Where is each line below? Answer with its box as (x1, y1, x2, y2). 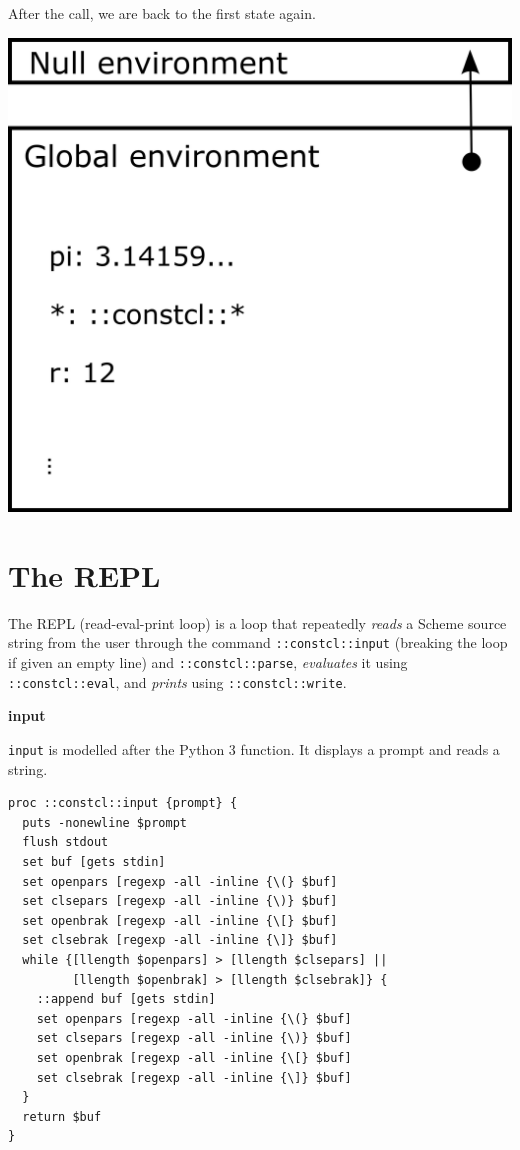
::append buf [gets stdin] (36, 992, 216, 1007)
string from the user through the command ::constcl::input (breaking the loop (8, 632, 508, 653)
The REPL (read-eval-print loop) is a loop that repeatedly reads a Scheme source (8, 612, 507, 633)
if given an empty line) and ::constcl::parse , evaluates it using (8, 652, 408, 673)
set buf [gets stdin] (22, 854, 166, 869)
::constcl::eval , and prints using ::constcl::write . (8, 671, 347, 692)
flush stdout (22, 835, 109, 850)
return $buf (22, 1109, 102, 1124)
